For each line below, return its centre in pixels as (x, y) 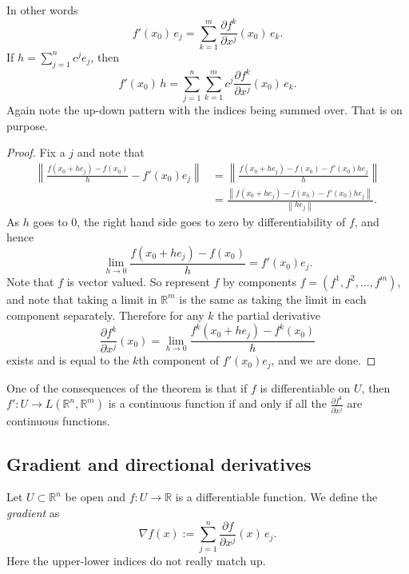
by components (260, 281)
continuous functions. (58, 420)
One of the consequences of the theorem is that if (127, 387)
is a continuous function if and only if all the (217, 403)
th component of (179, 360)
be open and (95, 497)
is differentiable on (305, 387)
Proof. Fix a (36, 152)
